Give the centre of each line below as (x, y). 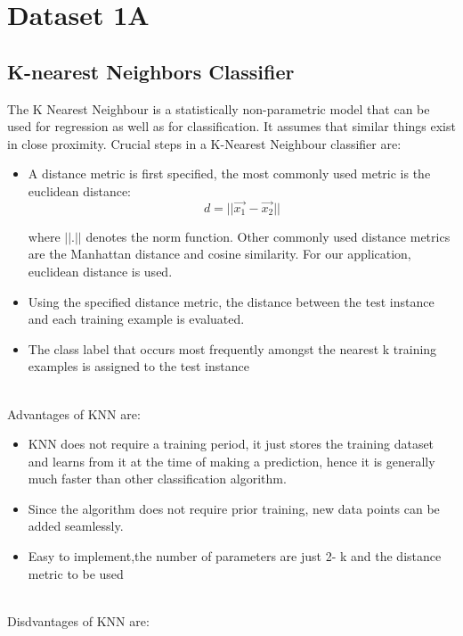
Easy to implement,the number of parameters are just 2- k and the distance (235, 556)
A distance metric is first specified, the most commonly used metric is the (229, 173)
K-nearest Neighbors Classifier (151, 71)
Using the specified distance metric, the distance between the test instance (231, 301)
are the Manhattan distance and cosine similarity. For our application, (219, 254)
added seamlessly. (76, 526)
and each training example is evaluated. (136, 319)
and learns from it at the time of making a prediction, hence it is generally (231, 461)
